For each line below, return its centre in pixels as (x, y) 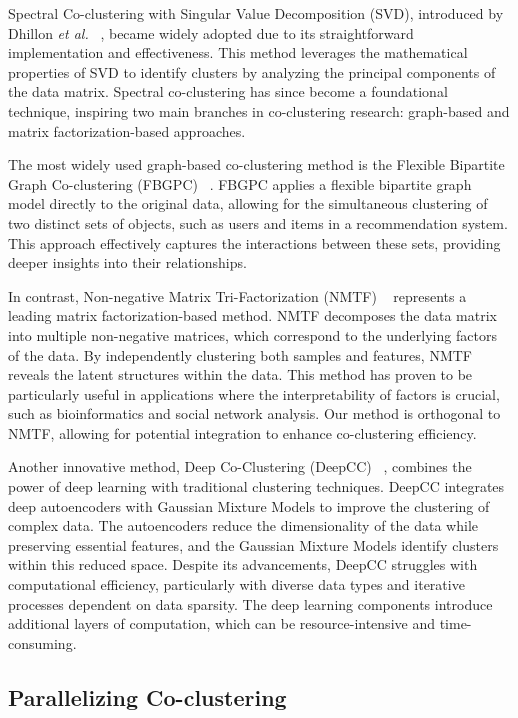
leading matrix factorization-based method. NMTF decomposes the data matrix (252, 315)
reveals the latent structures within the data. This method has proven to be (240, 374)
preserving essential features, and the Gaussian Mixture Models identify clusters (253, 544)
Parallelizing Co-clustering (147, 696)
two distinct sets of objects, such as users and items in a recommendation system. (258, 222)
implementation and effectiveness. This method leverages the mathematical (238, 52)
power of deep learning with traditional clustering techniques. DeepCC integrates (256, 486)
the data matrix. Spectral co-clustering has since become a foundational (228, 91)
